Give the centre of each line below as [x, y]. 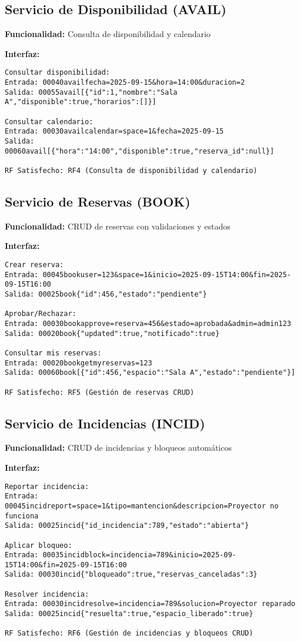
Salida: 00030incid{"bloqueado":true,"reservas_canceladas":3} [131, 575]
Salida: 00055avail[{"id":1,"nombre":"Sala [91, 92]
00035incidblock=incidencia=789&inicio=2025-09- [139, 555]
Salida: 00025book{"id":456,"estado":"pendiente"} [106, 294]
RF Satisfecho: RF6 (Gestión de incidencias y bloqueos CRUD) [129, 633]
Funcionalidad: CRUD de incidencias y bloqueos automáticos [118, 448]
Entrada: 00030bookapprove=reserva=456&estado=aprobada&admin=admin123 [148, 323]
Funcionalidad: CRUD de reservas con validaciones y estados [118, 226]
